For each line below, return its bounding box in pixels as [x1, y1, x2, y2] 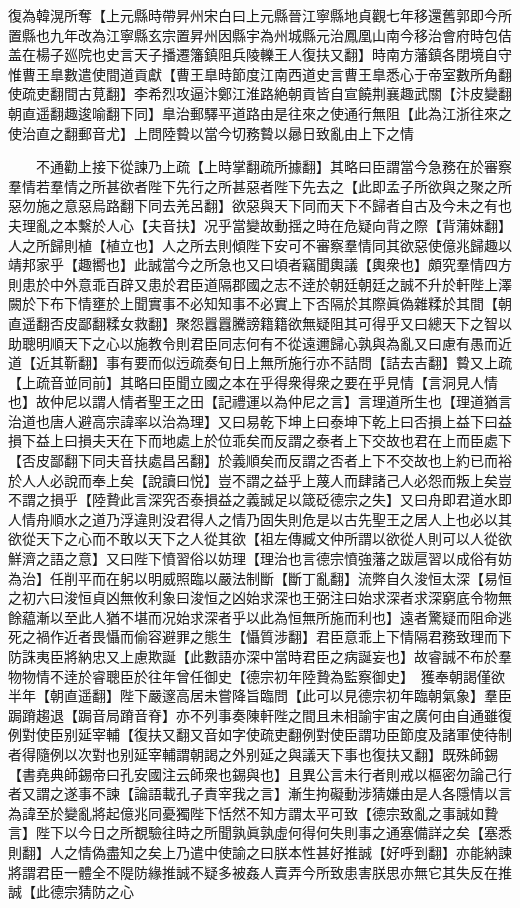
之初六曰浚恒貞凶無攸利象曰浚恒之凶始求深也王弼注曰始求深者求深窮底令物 [8, 587, 498, 608]
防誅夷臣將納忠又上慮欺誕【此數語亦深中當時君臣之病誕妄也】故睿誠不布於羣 [8, 646, 512, 666]
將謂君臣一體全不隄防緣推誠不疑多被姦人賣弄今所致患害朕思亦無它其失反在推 [8, 861, 512, 882]
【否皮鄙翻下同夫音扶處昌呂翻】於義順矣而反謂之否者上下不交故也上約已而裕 [8, 450, 512, 471]
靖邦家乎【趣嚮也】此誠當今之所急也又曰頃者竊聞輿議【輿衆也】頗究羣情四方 [8, 254, 512, 275]
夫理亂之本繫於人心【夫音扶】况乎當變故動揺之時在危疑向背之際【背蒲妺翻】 [8, 214, 512, 235]
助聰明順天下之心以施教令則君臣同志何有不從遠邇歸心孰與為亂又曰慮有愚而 [8, 332, 498, 353]
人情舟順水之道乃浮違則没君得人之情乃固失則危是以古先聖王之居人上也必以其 [8, 508, 512, 529]
